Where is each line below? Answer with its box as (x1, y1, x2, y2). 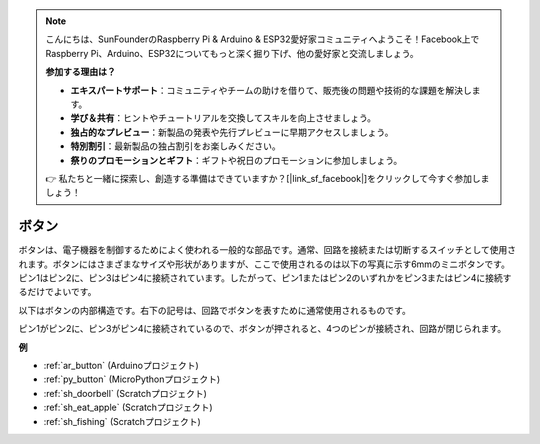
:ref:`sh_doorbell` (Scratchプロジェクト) (43, 387, 207, 399)
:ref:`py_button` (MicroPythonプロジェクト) (43, 373, 221, 385)
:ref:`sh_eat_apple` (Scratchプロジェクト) (43, 401, 214, 414)
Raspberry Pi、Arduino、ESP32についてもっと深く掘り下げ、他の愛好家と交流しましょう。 (45, 47, 419, 59)
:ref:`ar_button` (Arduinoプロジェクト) (43, 359, 199, 371)
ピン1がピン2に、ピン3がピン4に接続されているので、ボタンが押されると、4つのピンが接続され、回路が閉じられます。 (18, 323, 507, 335)
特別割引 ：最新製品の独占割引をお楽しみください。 (70, 140, 281, 152)
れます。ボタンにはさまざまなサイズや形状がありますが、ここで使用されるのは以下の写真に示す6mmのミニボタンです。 (18, 258, 510, 270)
